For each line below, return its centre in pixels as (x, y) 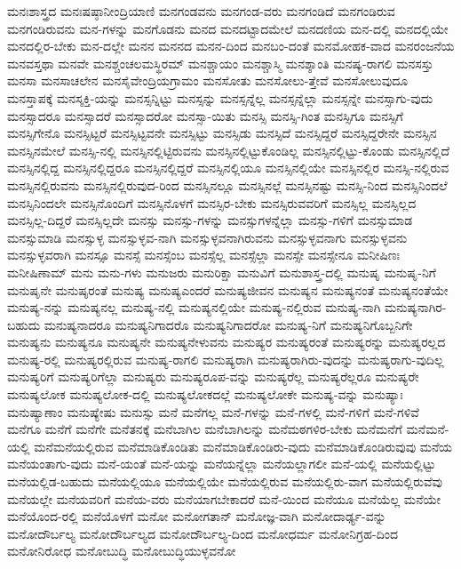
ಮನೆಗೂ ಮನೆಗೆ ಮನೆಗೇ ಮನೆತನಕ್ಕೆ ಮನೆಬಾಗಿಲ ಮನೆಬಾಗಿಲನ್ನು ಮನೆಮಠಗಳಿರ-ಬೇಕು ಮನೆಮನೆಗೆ (205, 429)
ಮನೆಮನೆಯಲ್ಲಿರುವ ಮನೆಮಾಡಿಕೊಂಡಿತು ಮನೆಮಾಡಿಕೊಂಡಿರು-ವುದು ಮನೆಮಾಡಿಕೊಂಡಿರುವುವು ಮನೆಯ (243, 446)
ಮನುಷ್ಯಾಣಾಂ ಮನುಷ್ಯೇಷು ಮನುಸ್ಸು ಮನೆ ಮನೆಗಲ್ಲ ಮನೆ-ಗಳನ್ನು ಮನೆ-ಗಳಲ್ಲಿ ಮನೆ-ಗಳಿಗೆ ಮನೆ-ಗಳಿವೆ (213, 411)
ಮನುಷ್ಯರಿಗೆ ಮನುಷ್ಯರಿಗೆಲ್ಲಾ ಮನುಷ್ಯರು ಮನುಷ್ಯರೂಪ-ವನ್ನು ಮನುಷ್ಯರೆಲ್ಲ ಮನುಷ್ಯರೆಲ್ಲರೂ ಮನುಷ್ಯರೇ (213, 377)
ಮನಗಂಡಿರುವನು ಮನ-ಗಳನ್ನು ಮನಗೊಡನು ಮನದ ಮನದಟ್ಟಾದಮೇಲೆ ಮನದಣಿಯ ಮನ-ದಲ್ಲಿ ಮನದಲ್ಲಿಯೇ (228, 28)
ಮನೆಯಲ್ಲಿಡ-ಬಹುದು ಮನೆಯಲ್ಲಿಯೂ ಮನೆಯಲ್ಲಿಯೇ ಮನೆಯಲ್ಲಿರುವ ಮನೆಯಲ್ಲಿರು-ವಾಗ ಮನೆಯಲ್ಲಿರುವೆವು (225, 481)
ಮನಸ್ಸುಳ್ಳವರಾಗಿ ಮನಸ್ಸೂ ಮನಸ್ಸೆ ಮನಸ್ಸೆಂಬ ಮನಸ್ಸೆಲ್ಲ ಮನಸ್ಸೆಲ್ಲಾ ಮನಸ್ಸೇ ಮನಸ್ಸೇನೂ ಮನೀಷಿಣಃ (204, 255)
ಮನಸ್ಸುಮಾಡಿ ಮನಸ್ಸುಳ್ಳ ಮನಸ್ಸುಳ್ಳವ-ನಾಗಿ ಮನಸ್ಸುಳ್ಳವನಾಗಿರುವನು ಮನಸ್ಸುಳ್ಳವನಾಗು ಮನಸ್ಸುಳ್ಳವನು (207, 237)
